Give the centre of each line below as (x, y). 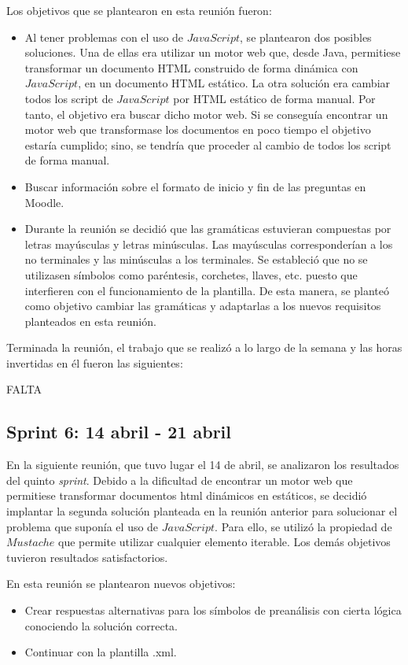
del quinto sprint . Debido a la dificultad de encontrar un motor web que (180, 480)
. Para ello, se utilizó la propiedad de (303, 526)
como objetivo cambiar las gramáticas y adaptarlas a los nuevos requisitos (203, 306)
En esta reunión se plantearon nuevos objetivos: (121, 584)
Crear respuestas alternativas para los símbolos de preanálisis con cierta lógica (213, 610)
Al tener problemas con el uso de (104, 37)
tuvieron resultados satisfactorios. (87, 557)
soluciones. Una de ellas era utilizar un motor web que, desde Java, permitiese (213, 52)
